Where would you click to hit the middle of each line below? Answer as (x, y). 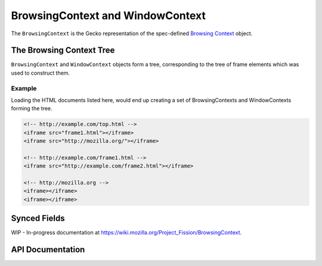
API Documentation (48, 250)
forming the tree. (32, 109)
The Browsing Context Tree (63, 50)
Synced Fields (38, 219)
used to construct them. (41, 73)
